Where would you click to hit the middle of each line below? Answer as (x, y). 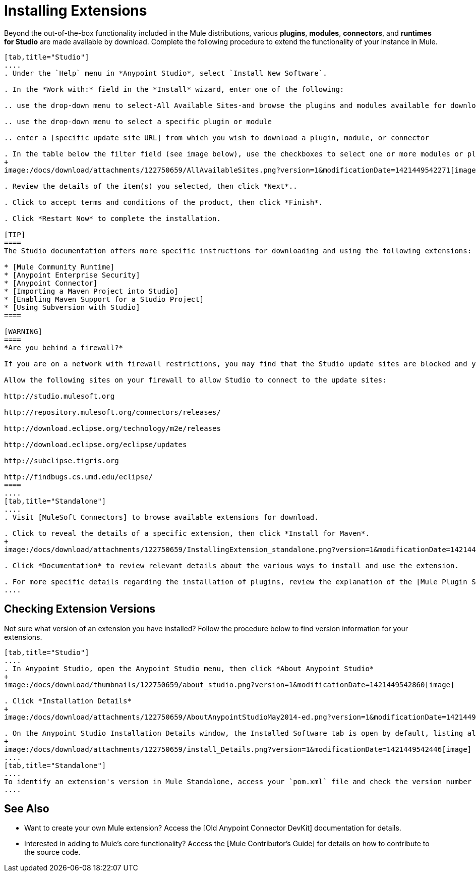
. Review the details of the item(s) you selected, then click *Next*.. (151, 186)
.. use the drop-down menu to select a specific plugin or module (138, 121)
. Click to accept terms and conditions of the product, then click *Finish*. (164, 202)
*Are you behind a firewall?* (64, 347)
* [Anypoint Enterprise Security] (72, 275)
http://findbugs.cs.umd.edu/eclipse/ (79, 477)
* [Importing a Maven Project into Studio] (91, 291)
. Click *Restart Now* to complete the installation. (112, 218)
